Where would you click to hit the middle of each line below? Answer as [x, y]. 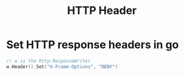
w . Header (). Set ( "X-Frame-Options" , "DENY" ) [62, 67]
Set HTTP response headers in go [92, 45]
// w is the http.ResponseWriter [49, 61]
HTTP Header [102, 11]
